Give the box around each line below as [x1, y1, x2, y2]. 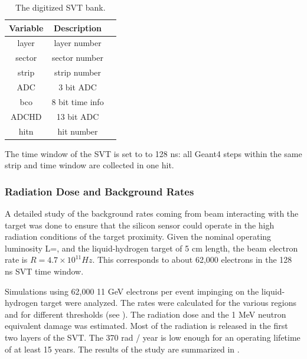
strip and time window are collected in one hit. [5, 159, 174, 171]
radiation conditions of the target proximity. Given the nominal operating [5, 230, 272, 243]
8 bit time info [51, 95, 104, 107]
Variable [9, 21, 44, 34]
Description [54, 21, 102, 34]
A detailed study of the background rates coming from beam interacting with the [5, 207, 299, 219]
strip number [54, 66, 102, 79]
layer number [54, 37, 102, 49]
